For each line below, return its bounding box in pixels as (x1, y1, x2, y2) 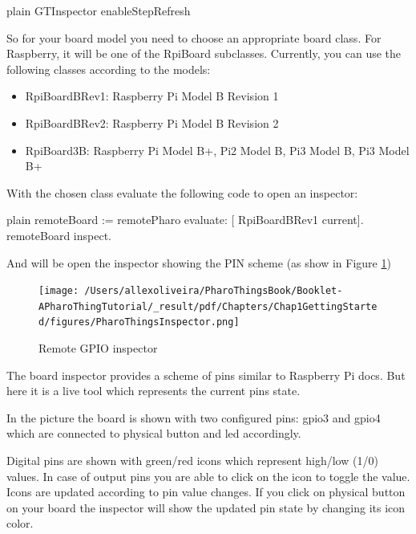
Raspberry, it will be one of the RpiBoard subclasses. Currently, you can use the (6, 45, 402, 62)
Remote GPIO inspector (38, 340, 158, 357)
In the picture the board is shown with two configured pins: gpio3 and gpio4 (6, 409, 381, 426)
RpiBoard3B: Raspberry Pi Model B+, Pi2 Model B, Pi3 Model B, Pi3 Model (25, 141, 410, 158)
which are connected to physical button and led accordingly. (6, 425, 301, 442)
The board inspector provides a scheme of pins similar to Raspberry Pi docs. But (6, 366, 406, 383)
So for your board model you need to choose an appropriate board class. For (6, 29, 382, 46)
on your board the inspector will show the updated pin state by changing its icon (6, 499, 406, 516)
